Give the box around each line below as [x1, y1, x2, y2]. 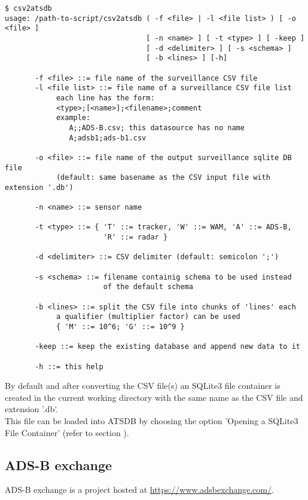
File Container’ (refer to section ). [5, 426, 129, 438]
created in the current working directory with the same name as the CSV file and [5, 391, 303, 403]
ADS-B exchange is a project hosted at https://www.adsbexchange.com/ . [5, 483, 274, 496]
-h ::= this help [35, 362, 103, 371]
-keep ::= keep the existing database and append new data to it [35, 342, 300, 351]
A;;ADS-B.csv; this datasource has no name [69, 123, 245, 132]
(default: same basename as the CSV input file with [56, 173, 270, 182]
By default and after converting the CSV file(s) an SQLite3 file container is [5, 379, 280, 392]
